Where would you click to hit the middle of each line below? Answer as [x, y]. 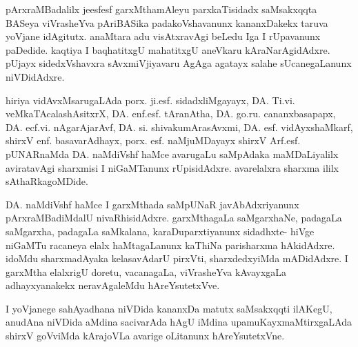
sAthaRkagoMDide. [47, 181]
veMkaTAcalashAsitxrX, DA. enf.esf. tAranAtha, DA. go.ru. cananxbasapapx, [171, 113]
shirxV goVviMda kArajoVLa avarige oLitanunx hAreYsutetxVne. [145, 336]
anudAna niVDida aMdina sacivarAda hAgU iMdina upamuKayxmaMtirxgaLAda [179, 322]
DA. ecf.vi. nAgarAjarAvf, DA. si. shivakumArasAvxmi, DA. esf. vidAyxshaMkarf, [179, 127]
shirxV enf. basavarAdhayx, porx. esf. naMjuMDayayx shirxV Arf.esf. [153, 140]
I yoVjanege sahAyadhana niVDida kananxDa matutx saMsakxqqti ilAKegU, [169, 308]
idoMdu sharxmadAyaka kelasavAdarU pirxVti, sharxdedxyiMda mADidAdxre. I [177, 258]
